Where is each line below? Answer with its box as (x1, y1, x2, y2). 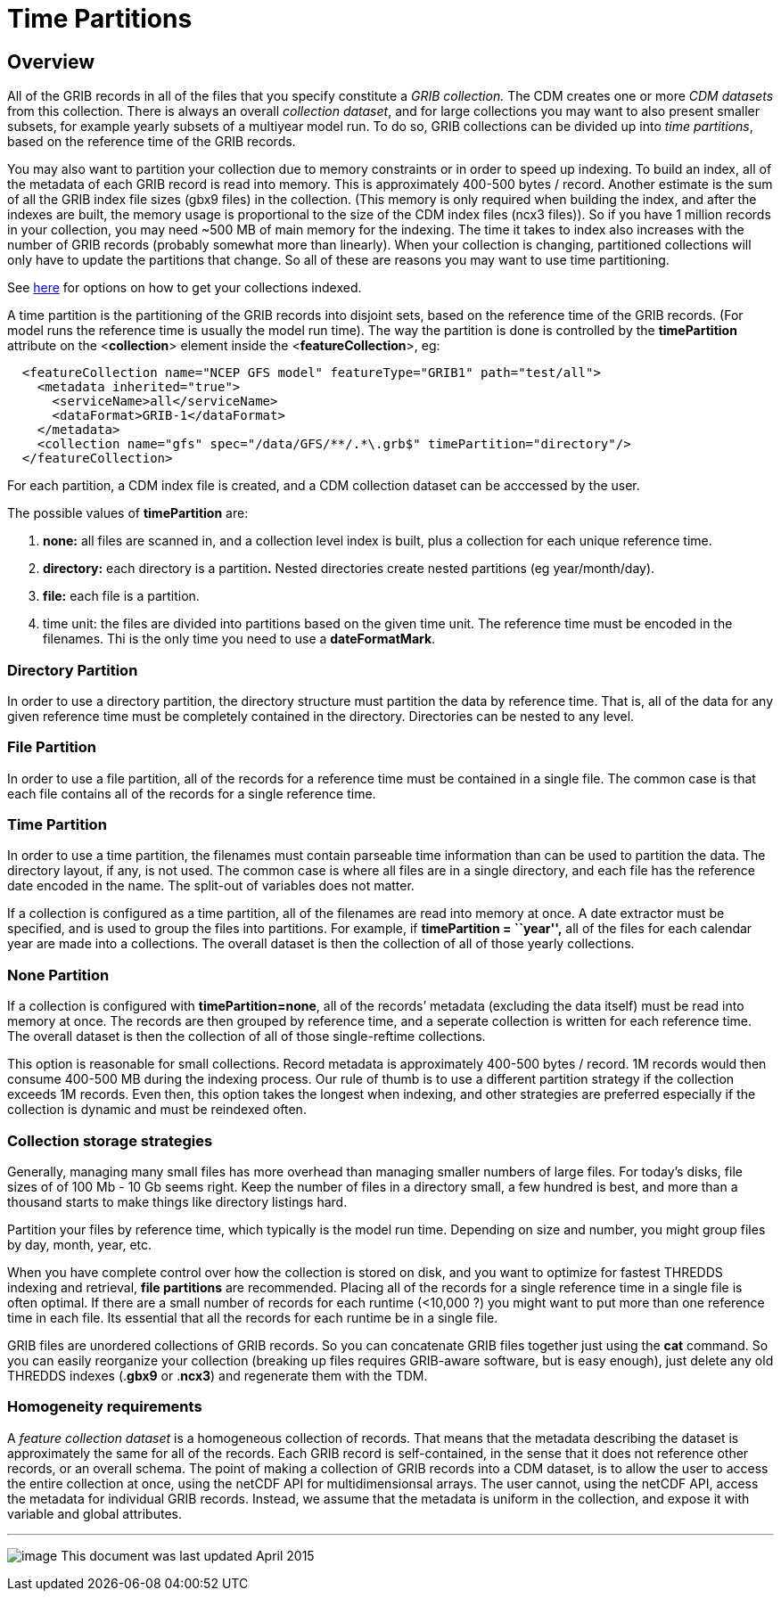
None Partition (7, 965, 110, 984)
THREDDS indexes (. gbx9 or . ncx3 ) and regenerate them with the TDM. (7, 1367, 428, 1383)
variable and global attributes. (7, 1505, 182, 1521)
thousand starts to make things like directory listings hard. (7, 1193, 348, 1209)
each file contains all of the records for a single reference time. (7, 785, 376, 801)
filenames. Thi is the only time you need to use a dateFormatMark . (43, 631, 436, 647)
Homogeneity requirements (7, 1397, 202, 1416)
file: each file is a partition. (43, 588, 200, 604)
